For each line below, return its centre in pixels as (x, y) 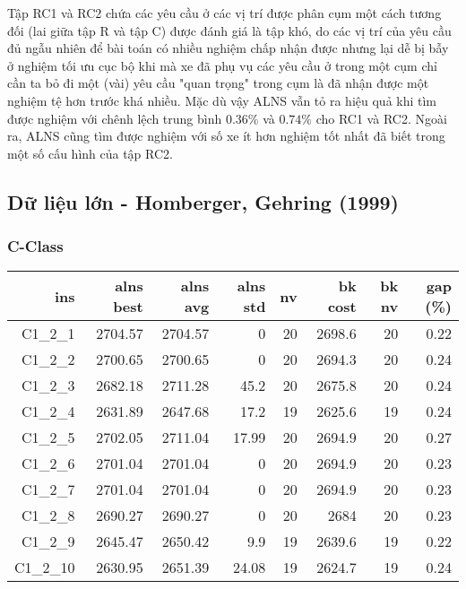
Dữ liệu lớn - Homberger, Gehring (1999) (203, 201)
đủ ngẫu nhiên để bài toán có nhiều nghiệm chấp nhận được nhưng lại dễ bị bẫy (228, 48)
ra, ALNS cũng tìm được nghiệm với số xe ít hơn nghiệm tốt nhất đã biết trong (226, 136)
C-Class (35, 246)
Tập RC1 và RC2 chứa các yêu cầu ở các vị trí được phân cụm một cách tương (224, 13)
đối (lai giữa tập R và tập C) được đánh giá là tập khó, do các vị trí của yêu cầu (229, 30)
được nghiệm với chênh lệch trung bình (115, 118)
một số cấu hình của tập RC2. (90, 153)
